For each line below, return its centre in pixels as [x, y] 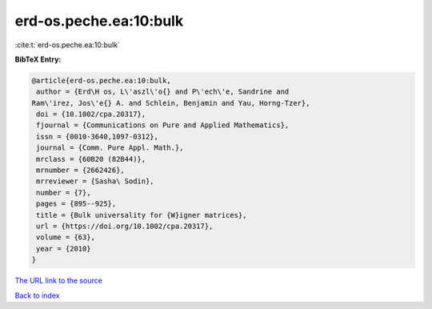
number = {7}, [64, 193]
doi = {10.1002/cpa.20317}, [91, 114]
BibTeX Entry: [38, 59]
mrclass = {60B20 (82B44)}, [91, 159]
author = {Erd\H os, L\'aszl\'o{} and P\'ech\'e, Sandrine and [163, 92]
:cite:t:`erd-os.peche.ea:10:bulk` [67, 45]
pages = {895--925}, [76, 204]
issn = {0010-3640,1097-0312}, [98, 136]
